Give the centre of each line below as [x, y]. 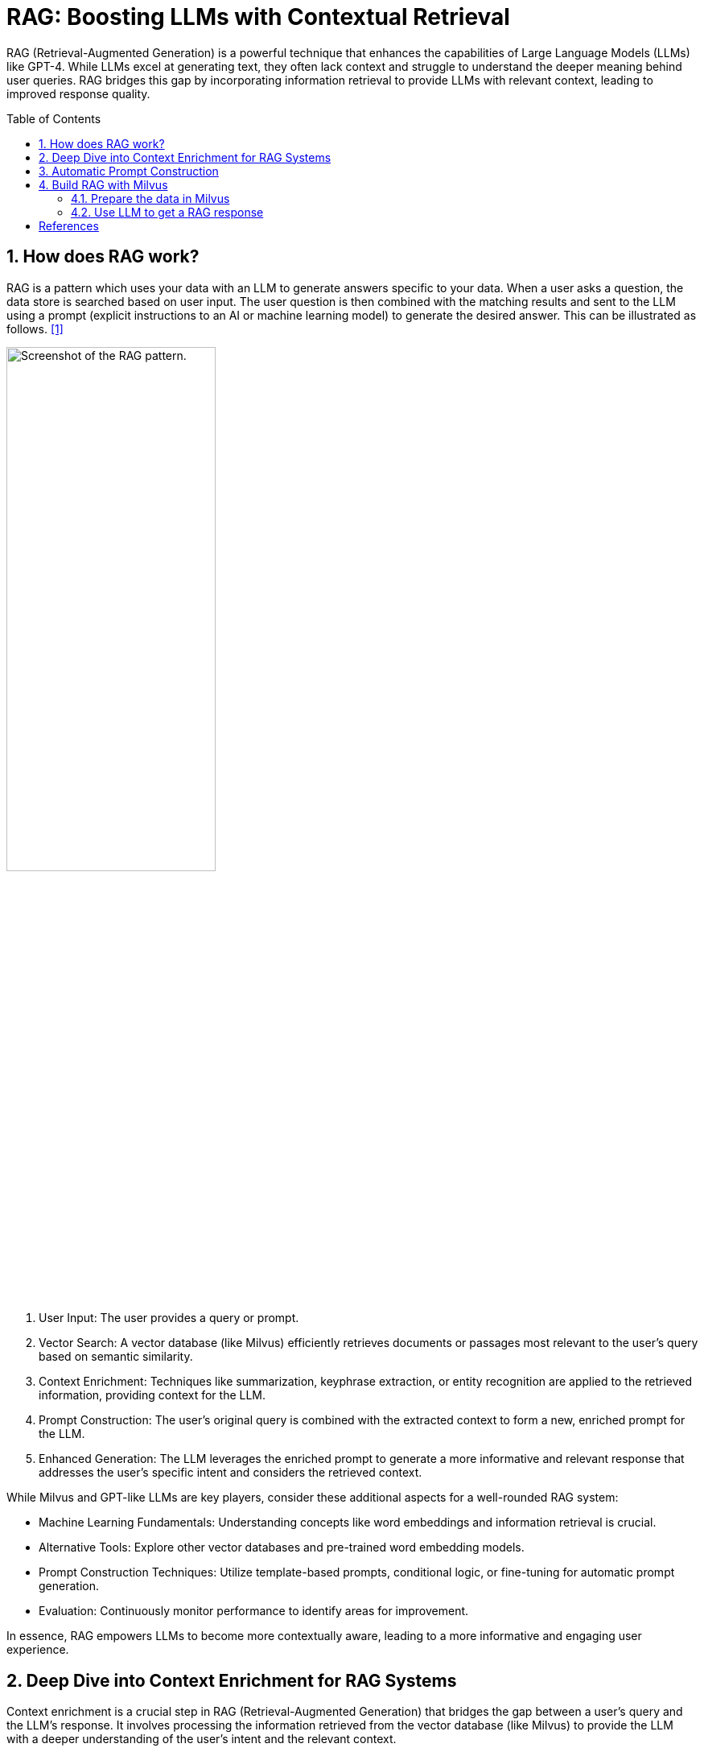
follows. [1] [35, 328]
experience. [38, 1650]
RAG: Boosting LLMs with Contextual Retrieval [258, 17]
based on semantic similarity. [116, 1357]
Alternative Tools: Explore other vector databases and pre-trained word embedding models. [282, 1547]
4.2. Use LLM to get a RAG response [167, 212]
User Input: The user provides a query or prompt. [169, 1318]
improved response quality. [78, 93]
